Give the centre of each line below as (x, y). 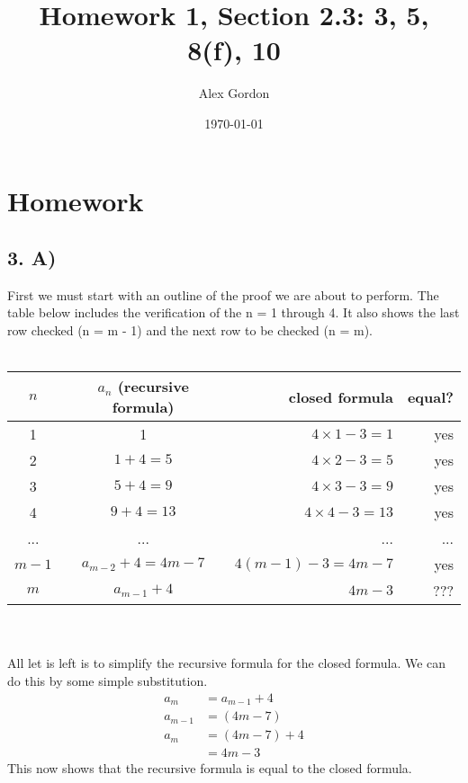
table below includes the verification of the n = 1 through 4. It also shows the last (234, 312)
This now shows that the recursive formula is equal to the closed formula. (210, 768)
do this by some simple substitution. (108, 681)
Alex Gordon (234, 93)
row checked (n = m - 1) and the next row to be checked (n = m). (190, 330)
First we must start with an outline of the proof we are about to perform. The (223, 294)
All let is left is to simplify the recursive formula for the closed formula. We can (227, 663)
